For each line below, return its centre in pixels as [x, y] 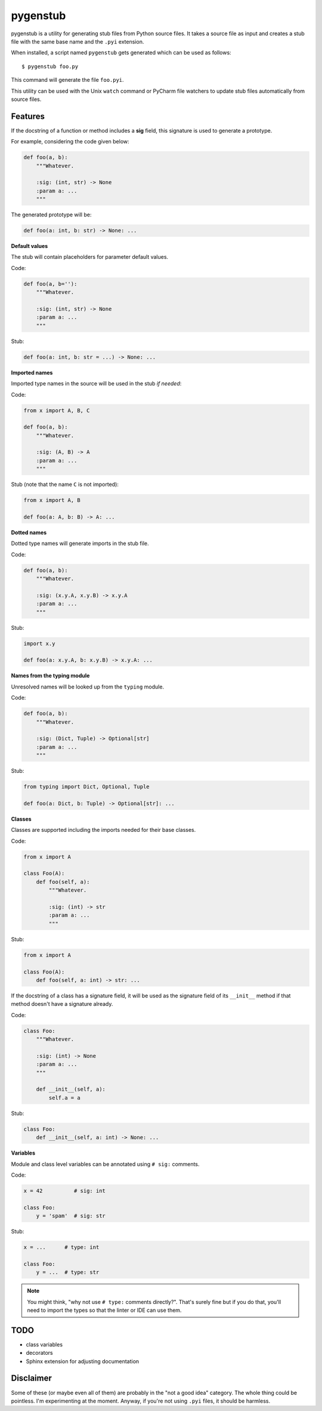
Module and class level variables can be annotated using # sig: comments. [105, 1164]
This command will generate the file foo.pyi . [68, 80]
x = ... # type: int [61, 1247]
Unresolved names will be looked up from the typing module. [87, 687]
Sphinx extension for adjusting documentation [83, 1361]
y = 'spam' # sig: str [71, 1216]
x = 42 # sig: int [64, 1190]
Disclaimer [31, 1378]
